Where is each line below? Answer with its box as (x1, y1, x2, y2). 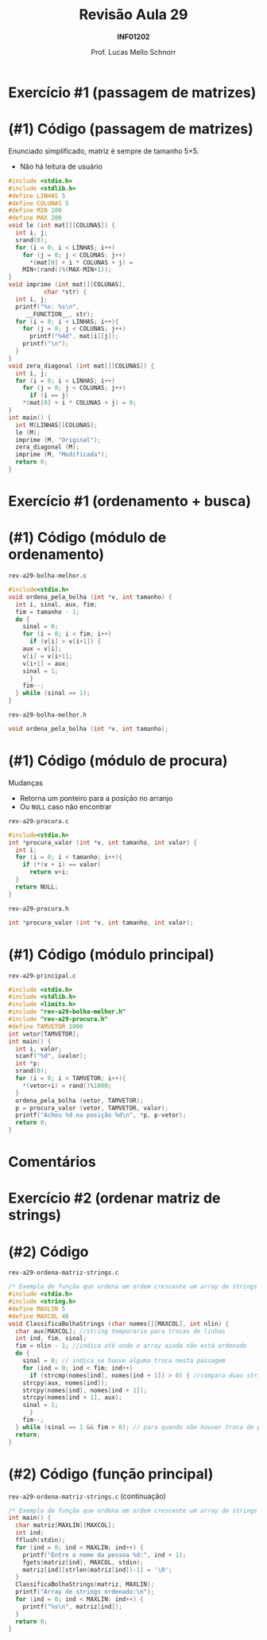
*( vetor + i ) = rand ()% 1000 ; (22, 1082, 112, 1090)
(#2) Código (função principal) (8, 1465, 214, 1483)
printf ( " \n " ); (22, 340, 69, 348)
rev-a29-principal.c (8, 972, 77, 980)
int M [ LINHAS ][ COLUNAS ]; (15, 421, 98, 429)
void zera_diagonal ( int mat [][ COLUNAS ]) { (8, 362, 155, 370)
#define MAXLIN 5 (8, 1304, 66, 1313)
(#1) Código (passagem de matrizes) (8, 120, 254, 138)
